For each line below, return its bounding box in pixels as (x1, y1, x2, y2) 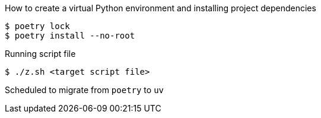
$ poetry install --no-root (5, 31, 135, 40)
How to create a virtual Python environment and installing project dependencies (5, 3, 316, 13)
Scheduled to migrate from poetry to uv (5, 85, 164, 95)
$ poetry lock (5, 21, 70, 31)
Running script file (5, 49, 76, 59)
